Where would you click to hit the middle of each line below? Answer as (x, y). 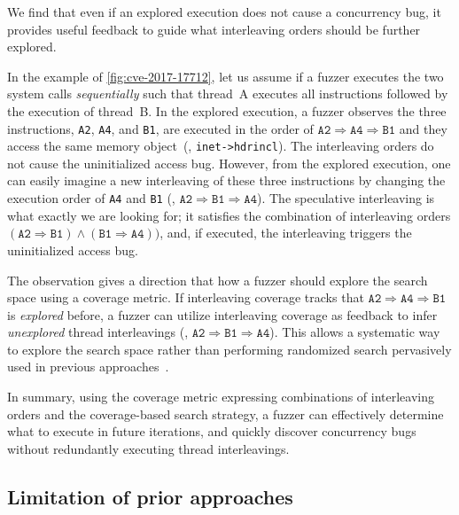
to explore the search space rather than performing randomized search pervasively (229, 349)
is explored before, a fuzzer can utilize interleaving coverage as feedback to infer (222, 314)
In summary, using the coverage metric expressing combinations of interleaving (221, 397)
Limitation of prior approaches (150, 496)
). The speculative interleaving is (346, 198)
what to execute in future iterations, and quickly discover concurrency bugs (212, 431)
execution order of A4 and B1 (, (91, 198)
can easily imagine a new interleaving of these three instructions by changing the (226, 180)
